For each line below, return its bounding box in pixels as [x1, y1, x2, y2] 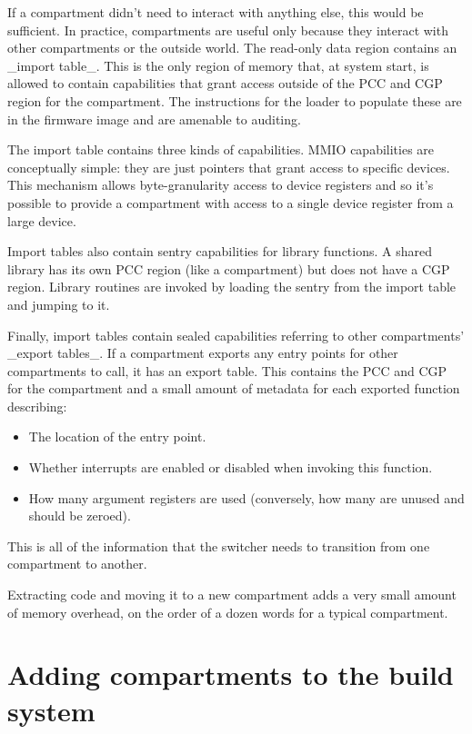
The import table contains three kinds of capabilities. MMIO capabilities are [7, 140, 435, 159]
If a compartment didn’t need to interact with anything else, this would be [7, 3, 424, 21]
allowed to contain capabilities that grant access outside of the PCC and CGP [7, 74, 443, 93]
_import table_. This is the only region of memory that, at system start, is [7, 55, 429, 74]
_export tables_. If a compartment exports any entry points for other [7, 343, 398, 362]
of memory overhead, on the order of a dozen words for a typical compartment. [7, 602, 448, 621]
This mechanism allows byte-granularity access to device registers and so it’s [7, 175, 434, 194]
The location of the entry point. [28, 427, 206, 446]
